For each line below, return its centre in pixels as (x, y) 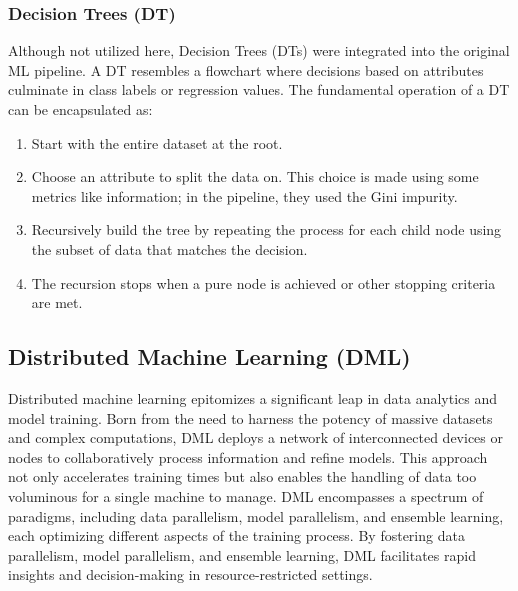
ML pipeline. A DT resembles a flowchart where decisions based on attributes (246, 69)
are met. (57, 302)
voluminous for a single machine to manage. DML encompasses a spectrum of (246, 495)
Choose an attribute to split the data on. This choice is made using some (255, 176)
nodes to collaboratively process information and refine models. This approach (248, 456)
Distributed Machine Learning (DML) (209, 356)
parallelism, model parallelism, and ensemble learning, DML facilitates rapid (242, 554)
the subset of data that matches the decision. (169, 248)
